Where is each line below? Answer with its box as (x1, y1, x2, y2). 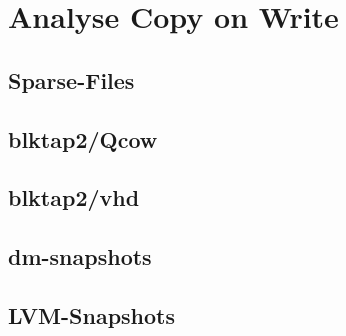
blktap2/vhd (8, 182, 140, 213)
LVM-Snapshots (8, 299, 176, 330)
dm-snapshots (8, 241, 152, 272)
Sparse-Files (8, 64, 135, 95)
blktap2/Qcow (8, 123, 158, 154)
